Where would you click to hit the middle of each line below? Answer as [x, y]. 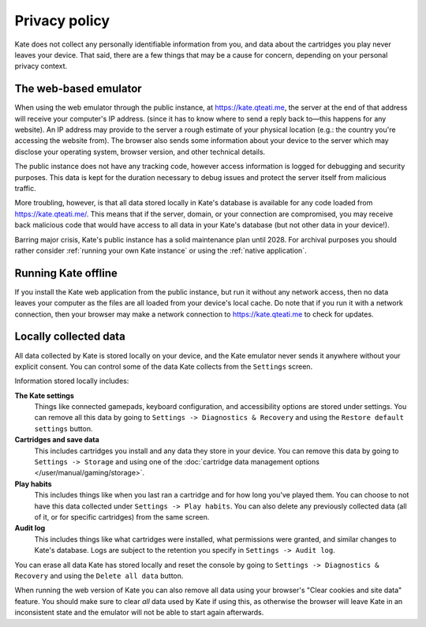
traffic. [25, 188]
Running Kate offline [66, 273]
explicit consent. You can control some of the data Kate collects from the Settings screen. [164, 366]
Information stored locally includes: [72, 381]
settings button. [64, 428]
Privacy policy [62, 21]
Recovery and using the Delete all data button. [99, 576]
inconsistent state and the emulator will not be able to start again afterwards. [139, 613]
